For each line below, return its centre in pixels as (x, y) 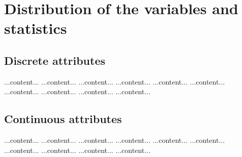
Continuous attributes (63, 119)
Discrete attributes (55, 60)
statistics (36, 28)
